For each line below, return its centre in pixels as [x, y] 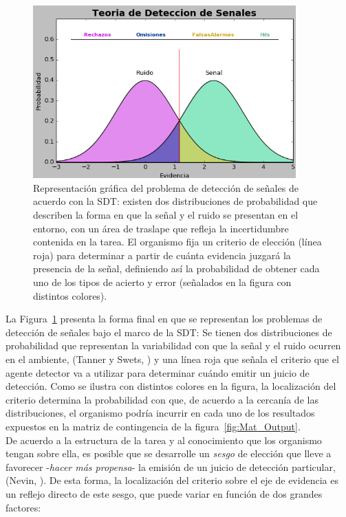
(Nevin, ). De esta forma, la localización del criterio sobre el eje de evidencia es [172, 480]
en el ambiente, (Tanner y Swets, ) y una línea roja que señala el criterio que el [172, 359]
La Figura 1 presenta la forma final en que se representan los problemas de [164, 319]
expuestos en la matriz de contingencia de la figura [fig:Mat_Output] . [153, 426]
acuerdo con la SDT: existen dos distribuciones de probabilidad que [175, 201]
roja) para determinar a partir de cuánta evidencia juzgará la [162, 255]
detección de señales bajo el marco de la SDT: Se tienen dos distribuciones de [169, 332]
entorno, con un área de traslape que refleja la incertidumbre [161, 228]
